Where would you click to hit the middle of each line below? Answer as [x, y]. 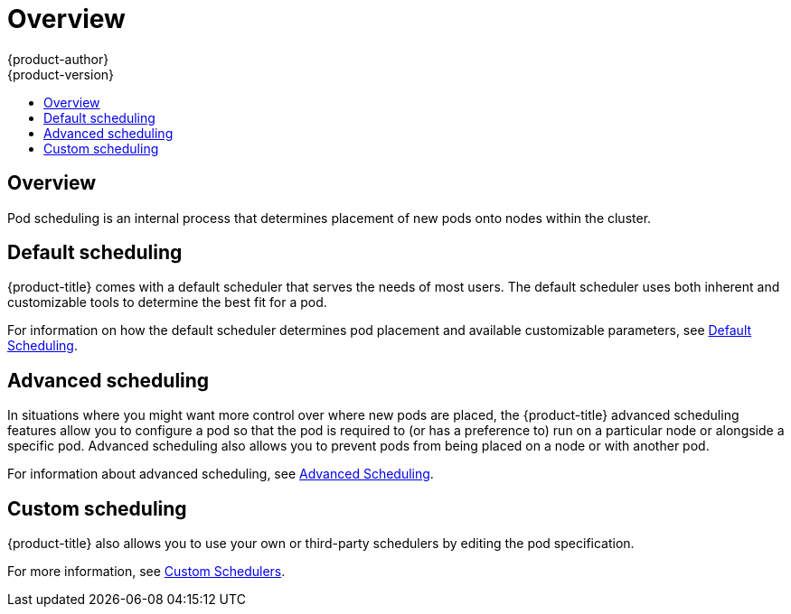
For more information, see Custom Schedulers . [146, 572]
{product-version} [61, 74]
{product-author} [58, 59]
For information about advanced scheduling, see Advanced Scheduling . [221, 474]
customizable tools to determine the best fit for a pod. [167, 302]
